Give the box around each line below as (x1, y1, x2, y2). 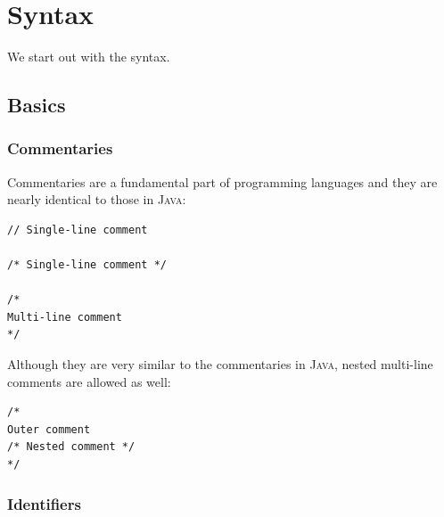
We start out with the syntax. (7, 47, 170, 66)
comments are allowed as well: (7, 372, 171, 390)
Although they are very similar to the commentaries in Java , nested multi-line (7, 355, 433, 373)
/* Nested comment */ (7, 440, 136, 454)
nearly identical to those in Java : (7, 190, 186, 209)
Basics (7, 91, 66, 119)
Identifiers (7, 492, 81, 514)
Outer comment (7, 423, 91, 436)
